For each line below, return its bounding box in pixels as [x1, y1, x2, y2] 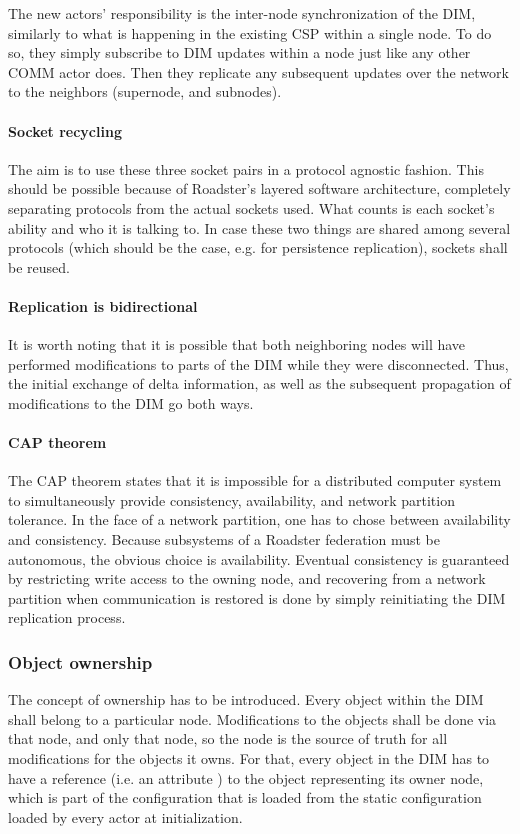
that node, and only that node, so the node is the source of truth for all [8, 728, 448, 749]
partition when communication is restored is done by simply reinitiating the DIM [8, 587, 506, 608]
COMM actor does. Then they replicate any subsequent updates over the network [8, 61, 509, 82]
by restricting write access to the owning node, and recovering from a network [8, 568, 486, 589]
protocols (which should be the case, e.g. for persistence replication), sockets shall [8, 237, 508, 258]
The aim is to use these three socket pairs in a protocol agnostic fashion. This [8, 158, 484, 179]
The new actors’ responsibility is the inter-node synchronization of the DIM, [8, 3, 476, 23]
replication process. [8, 607, 126, 628]
